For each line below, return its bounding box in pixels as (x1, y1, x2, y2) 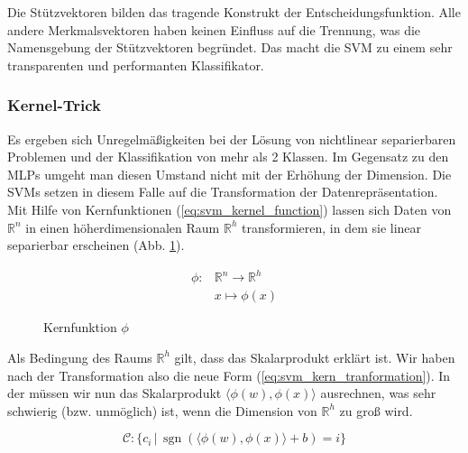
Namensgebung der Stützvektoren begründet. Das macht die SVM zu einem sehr (7, 38, 453, 57)
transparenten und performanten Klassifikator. (7, 55, 264, 74)
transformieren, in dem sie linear (242, 217, 422, 236)
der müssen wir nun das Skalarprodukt (7, 384, 222, 402)
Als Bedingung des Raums (7, 347, 152, 366)
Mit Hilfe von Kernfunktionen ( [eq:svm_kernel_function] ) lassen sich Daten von (7, 199, 452, 218)
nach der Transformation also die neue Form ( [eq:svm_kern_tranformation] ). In (7, 365, 451, 384)
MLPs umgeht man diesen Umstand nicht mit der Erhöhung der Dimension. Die (7, 164, 452, 183)
